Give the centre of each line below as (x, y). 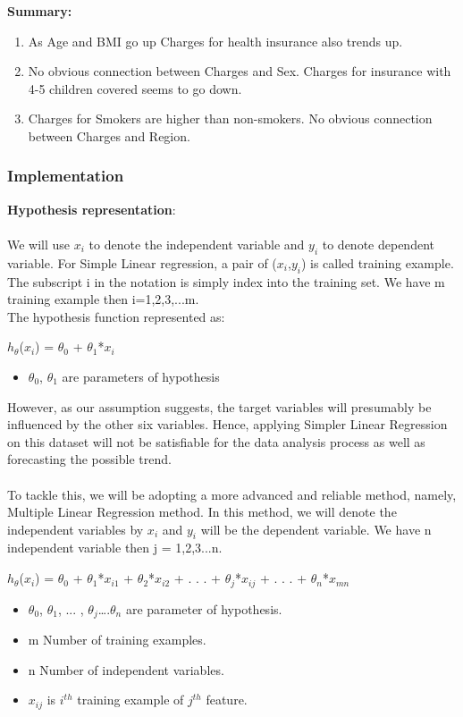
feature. (227, 700)
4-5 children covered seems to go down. (135, 88)
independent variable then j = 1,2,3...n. (115, 548)
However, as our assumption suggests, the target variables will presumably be (219, 406)
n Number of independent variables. (126, 669)
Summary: (40, 11)
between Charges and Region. (109, 135)
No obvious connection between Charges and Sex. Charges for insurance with (240, 71)
